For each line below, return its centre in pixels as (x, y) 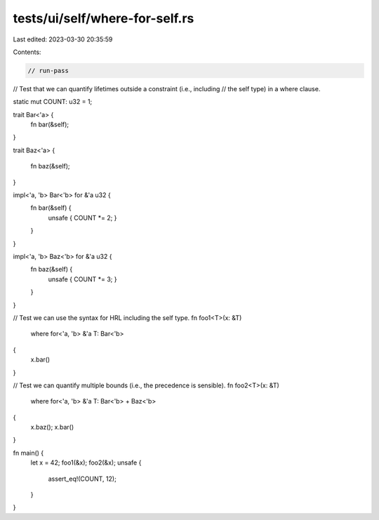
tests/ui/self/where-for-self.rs (104, 18)
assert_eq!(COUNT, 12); (82, 479)
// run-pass (48, 71)
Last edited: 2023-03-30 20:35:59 (63, 39)
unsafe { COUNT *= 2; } (82, 218)
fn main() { (28, 453)
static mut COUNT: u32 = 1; (53, 102)
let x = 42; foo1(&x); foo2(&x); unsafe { (86, 462)
